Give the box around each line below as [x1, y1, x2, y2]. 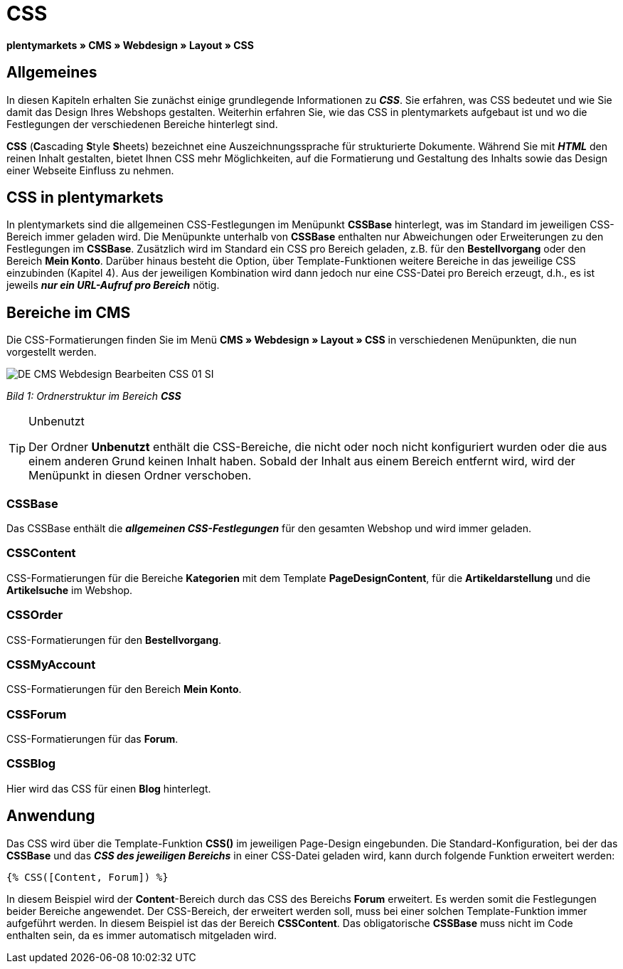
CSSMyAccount [6, 657, 96, 672]
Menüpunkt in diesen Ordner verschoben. [28, 468, 252, 483]
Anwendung [6, 807, 95, 825]
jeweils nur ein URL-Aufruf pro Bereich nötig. [6, 279, 220, 292]
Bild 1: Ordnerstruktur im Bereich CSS [6, 390, 181, 403]
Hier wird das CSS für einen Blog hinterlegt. [6, 782, 211, 795]
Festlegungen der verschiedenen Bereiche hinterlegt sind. [6, 117, 278, 130]
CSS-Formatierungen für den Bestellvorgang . [6, 633, 222, 646]
